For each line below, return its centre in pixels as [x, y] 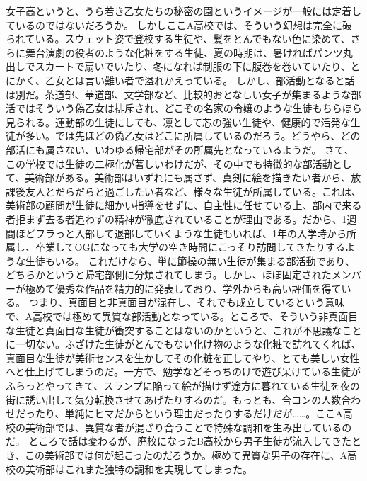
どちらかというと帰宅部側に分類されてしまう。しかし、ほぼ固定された [169, 275]
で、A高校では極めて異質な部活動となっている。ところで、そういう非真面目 [182, 316]
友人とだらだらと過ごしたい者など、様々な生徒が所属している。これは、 [193, 191]
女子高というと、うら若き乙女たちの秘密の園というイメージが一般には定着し [184, 11]
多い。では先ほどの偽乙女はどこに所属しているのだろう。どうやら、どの [193, 136]
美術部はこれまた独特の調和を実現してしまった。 [139, 469]
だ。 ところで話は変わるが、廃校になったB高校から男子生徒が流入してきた [179, 441]
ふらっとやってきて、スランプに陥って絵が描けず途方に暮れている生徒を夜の [183, 386]
